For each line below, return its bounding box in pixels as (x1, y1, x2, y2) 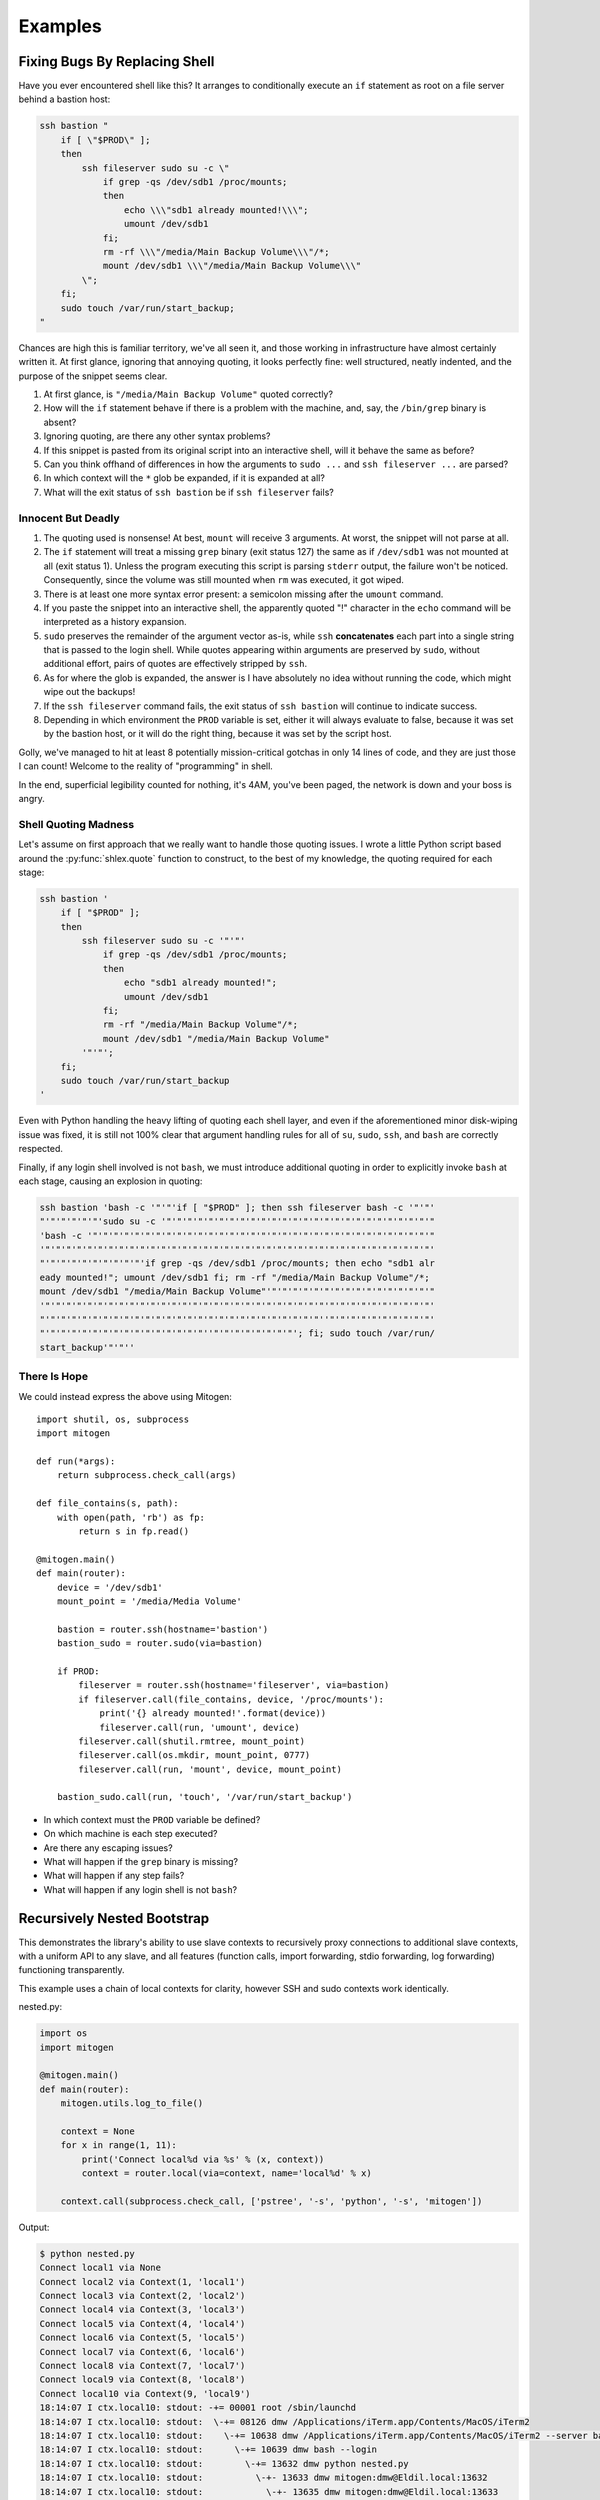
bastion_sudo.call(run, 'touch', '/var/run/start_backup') (56, 1791, 353, 1803)
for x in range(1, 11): (60, 2140, 177, 2151)
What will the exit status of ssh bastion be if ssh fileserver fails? (43, 486, 334, 498)
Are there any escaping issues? (43, 1841, 174, 1854)
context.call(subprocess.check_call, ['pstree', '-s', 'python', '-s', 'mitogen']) (60, 2195, 483, 2207)
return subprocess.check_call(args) (56, 1470, 237, 1481)
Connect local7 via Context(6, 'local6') (39, 2346, 246, 2357)
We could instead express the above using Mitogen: (18, 1390, 232, 1402)
